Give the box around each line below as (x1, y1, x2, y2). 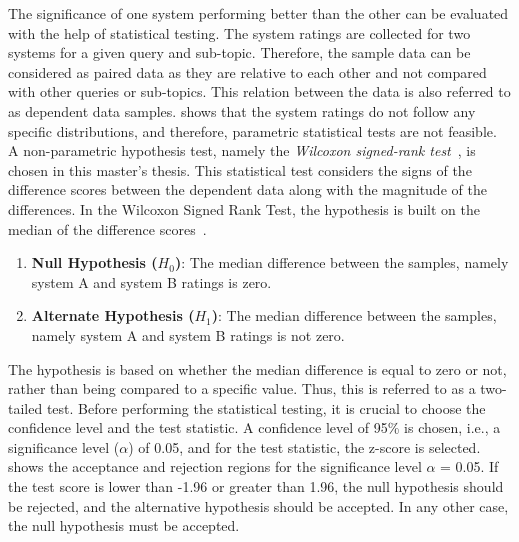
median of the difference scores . (8, 218, 207, 239)
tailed (8, 397, 43, 418)
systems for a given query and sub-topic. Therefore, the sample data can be (8, 42, 471, 63)
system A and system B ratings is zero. (31, 271, 272, 292)
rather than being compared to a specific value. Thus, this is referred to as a (8, 378, 476, 399)
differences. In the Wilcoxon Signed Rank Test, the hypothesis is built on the (8, 198, 480, 219)
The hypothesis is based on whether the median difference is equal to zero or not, (8, 358, 507, 379)
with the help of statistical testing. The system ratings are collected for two (8, 22, 471, 43)
